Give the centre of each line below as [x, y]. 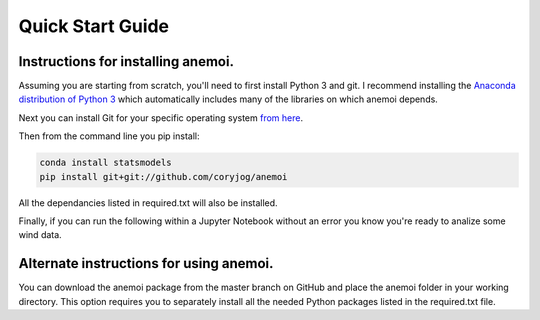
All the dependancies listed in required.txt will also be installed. [148, 202]
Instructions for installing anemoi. [126, 61]
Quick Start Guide [94, 26]
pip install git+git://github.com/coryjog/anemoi [163, 176]
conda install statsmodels [105, 163]
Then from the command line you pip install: [109, 136]
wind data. [40, 235]
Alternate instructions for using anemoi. [146, 263]
